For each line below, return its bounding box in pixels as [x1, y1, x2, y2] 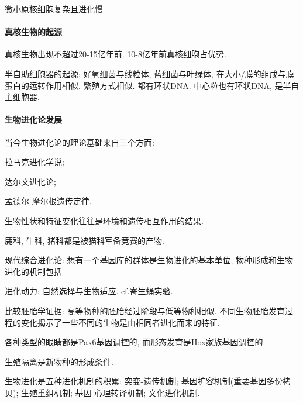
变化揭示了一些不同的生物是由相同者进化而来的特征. [20, 316, 220, 328]
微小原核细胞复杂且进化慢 [5, 3, 103, 15]
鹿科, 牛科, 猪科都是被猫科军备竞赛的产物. [5, 234, 164, 246]
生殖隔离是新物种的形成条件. [5, 355, 113, 367]
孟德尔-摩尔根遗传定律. [5, 195, 92, 207]
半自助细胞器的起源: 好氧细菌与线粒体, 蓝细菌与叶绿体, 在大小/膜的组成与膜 [5, 67, 294, 80]
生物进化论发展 [5, 113, 62, 126]
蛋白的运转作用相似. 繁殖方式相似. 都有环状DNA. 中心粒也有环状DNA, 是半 [5, 79, 291, 91]
